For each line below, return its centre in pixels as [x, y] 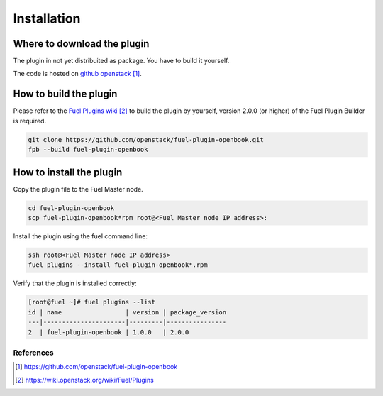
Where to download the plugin [81, 44]
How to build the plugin [65, 94]
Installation [47, 18]
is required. [29, 121]
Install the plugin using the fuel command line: [81, 236]
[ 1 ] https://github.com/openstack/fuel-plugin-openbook [96, 367]
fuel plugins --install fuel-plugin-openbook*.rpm [118, 265]
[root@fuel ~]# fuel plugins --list [92, 302]
